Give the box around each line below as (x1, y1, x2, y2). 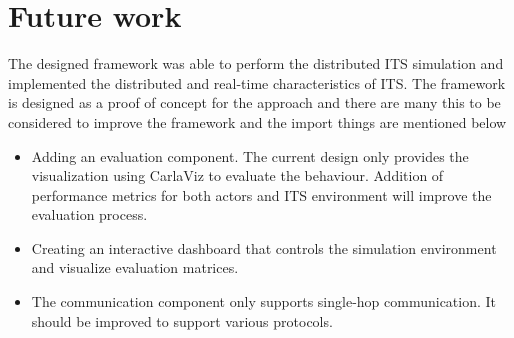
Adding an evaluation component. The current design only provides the (31, 145, 469, 166)
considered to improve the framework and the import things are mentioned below (8, 111, 507, 132)
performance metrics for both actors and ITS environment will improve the (31, 184, 492, 205)
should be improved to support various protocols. (31, 310, 333, 331)
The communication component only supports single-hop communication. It (31, 291, 497, 312)
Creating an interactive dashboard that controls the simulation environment (31, 237, 497, 258)
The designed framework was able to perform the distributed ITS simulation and (8, 53, 504, 74)
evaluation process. (31, 204, 148, 225)
